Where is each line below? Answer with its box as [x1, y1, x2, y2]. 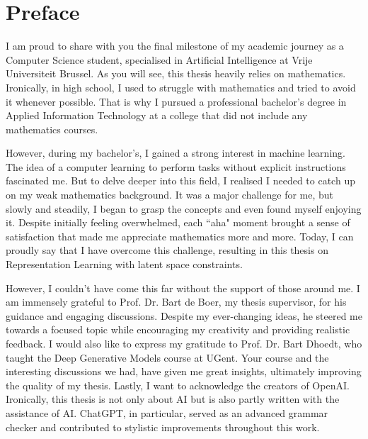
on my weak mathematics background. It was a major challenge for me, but [6, 187, 334, 202]
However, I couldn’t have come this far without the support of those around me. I [6, 280, 360, 295]
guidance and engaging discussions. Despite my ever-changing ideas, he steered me [6, 308, 362, 323]
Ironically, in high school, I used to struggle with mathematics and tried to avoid [6, 79, 356, 94]
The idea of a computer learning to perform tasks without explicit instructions [6, 159, 346, 174]
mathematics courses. [6, 121, 98, 136]
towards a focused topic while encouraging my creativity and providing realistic [6, 322, 350, 337]
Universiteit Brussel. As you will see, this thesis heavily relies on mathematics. [6, 66, 346, 81]
